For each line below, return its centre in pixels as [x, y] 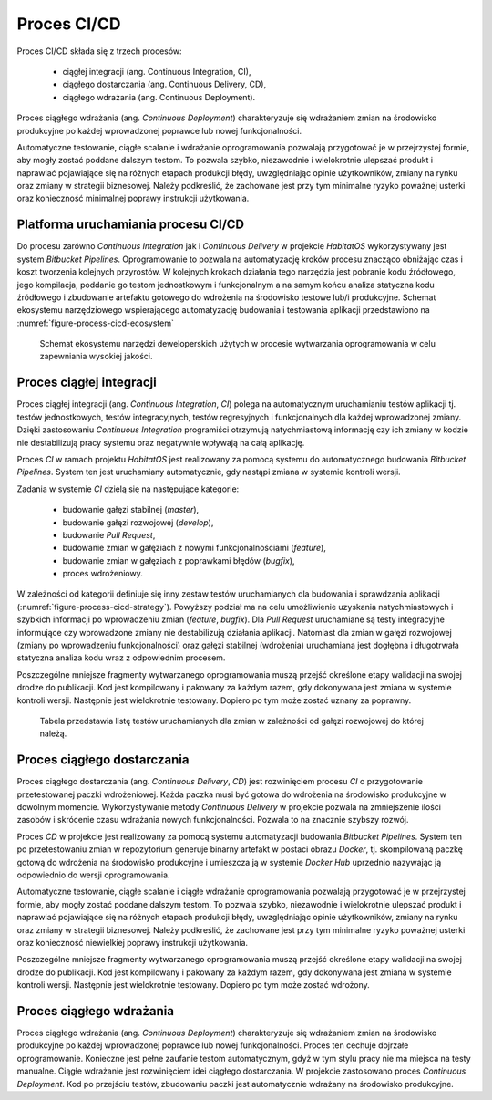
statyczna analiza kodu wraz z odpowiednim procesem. [121, 658]
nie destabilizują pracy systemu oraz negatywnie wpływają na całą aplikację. [161, 442]
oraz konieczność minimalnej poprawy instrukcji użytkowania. [133, 198]
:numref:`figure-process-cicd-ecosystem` [96, 323]
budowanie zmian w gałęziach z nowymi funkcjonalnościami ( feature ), [195, 548]
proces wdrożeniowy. [102, 574]
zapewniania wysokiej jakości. [97, 357]
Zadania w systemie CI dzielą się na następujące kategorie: [128, 489]
